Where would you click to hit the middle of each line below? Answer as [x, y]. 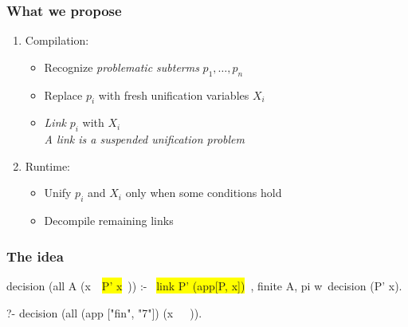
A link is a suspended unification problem [145, 139]
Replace [63, 95]
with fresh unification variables [174, 95]
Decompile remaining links [109, 221]
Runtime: [47, 165]
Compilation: [57, 40]
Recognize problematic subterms [122, 67]
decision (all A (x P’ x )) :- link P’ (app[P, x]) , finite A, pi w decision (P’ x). [204, 286]
